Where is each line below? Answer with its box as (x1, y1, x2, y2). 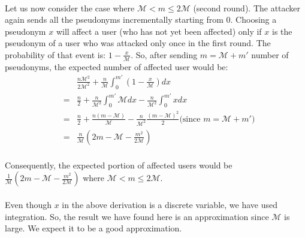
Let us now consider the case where (5, 1, 135, 14)
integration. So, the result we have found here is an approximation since (5, 210, 269, 222)
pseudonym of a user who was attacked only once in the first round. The (5, 37, 271, 49)
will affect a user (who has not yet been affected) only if (56, 25, 262, 37)
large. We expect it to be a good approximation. (5, 222, 182, 234)
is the (271, 25, 292, 37)
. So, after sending (131, 48, 198, 61)
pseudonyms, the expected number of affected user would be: (5, 60, 228, 73)
